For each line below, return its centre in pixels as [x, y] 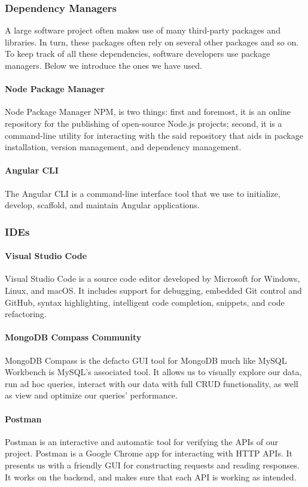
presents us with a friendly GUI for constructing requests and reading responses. [152, 465]
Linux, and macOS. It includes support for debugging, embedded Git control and [153, 290]
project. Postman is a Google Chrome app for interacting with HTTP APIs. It [149, 453]
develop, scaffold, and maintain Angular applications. [102, 205]
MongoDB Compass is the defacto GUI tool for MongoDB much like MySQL [146, 360]
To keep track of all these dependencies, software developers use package [138, 54]
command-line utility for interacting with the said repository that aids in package [154, 135]
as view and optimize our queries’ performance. [91, 395]
